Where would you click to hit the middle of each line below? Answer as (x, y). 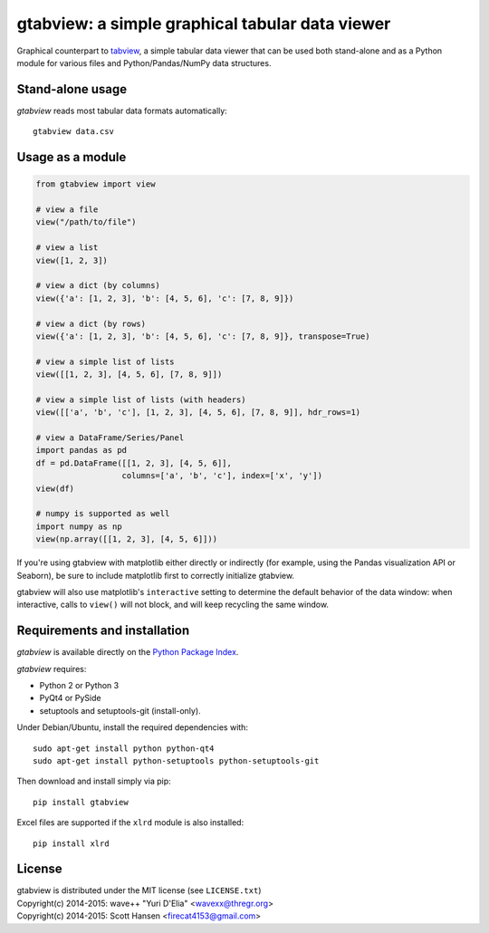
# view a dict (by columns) (98, 286)
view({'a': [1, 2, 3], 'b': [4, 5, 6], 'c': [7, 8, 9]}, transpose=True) (203, 336)
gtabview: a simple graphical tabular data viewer (204, 24)
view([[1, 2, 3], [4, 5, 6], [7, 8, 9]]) (129, 375)
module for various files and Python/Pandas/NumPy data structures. (144, 63)
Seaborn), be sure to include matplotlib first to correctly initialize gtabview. (155, 575)
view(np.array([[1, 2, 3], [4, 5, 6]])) (126, 539)
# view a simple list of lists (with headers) (141, 399)
